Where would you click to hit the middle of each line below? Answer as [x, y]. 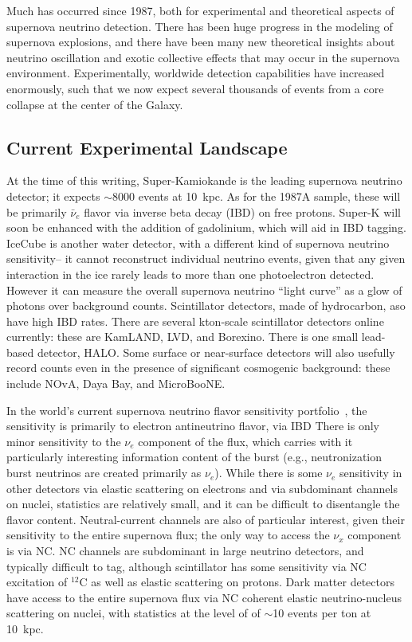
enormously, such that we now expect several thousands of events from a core [195, 88]
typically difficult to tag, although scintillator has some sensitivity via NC [186, 566]
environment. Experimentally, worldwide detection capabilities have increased [196, 73]
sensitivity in [371, 473]
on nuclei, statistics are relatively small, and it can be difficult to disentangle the [203, 504]
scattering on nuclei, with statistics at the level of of [133, 613]
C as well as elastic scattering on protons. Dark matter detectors [237, 582]
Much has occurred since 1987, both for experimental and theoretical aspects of [200, 10]
